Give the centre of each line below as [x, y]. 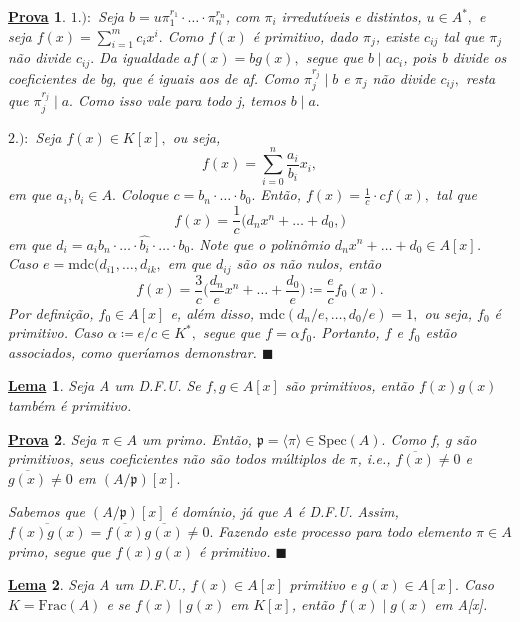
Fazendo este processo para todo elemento [345, 530]
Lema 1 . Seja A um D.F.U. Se [104, 385]
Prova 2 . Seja [52, 438]
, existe [397, 35]
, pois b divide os [455, 57]
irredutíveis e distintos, [351, 16]
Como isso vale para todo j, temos [182, 100]
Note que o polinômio [264, 243]
